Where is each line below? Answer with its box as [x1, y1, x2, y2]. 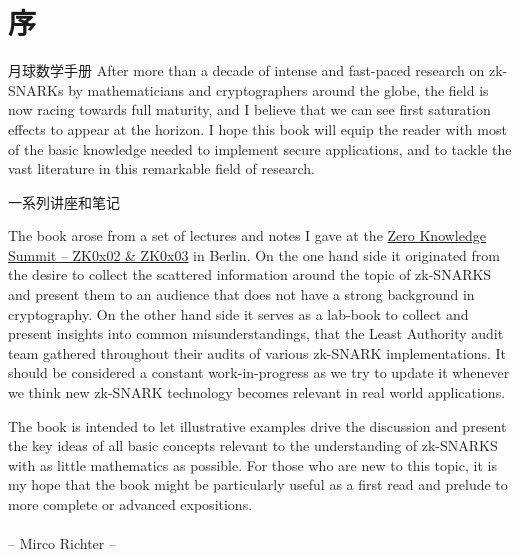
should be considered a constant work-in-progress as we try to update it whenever [8, 362, 510, 383]
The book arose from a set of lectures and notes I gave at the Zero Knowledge [8, 225, 486, 246]
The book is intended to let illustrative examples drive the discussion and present [8, 415, 507, 436]
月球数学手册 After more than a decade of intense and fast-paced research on [8, 60, 485, 81]
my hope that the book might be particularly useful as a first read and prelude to [8, 474, 508, 495]
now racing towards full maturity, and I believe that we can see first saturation [8, 99, 491, 120]
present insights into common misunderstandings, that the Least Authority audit [8, 323, 504, 344]
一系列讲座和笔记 [8, 191, 120, 212]
